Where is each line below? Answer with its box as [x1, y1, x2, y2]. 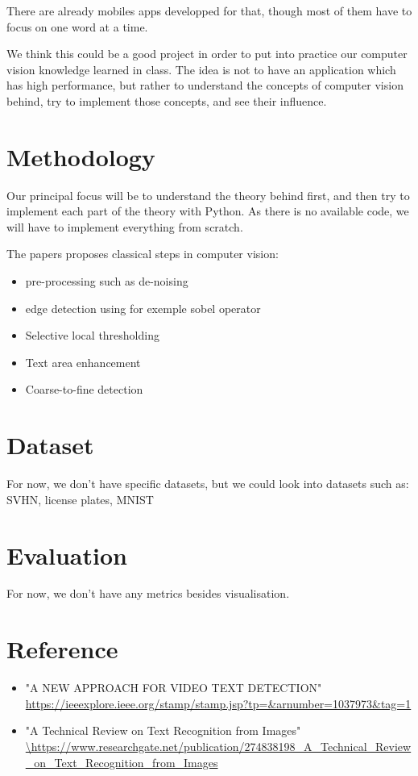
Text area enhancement [25, 353, 141, 370]
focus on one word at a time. [6, 18, 148, 35]
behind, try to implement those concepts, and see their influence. [6, 92, 327, 109]
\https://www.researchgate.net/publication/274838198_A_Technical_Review [25, 737, 412, 754]
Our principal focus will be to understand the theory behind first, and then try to [6, 186, 410, 203]
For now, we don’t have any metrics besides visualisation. [6, 585, 290, 602]
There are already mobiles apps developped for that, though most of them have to [6, 2, 412, 19]
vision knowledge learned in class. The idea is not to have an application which [6, 60, 396, 77]
